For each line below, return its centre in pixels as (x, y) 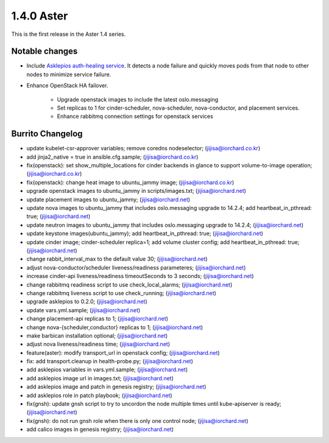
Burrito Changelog (47, 134)
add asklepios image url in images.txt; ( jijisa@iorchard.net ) (100, 378)
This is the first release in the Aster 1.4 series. (69, 34)
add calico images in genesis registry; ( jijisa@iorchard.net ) (100, 430)
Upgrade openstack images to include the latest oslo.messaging (138, 99)
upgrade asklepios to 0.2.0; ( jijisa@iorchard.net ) (87, 302)
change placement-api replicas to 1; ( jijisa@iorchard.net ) (97, 319)
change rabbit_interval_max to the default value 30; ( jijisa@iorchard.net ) (117, 259)
